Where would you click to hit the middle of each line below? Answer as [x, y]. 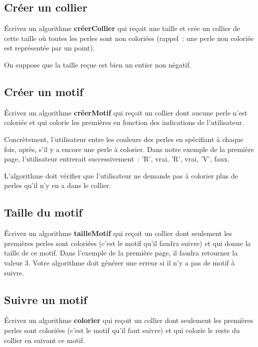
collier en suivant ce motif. [45, 340]
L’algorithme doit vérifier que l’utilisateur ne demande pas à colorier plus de [121, 175]
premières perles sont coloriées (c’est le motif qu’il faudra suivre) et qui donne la [127, 243]
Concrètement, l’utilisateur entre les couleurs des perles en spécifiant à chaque [124, 139]
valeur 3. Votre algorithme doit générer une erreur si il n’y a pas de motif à [119, 262]
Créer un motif [44, 91]
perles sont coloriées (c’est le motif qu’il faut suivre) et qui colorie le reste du [122, 330]
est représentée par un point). [50, 48]
